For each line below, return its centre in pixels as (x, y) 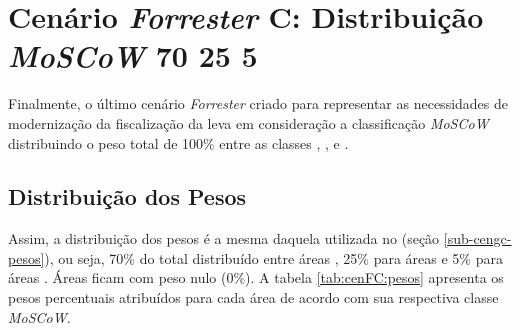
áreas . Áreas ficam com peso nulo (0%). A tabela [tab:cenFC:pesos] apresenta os (256, 277)
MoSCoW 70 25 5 (133, 56)
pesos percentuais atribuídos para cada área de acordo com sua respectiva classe (253, 297)
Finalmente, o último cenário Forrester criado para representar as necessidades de (258, 103)
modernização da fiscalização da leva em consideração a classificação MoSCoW (248, 122)
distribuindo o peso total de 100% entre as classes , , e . (178, 142)
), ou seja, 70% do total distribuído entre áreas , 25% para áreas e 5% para (273, 257)
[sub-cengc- (477, 238)
